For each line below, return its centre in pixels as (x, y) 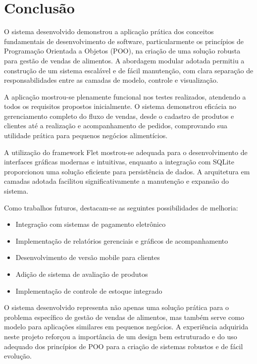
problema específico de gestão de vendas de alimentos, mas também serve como (124, 317)
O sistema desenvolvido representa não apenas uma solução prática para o (117, 307)
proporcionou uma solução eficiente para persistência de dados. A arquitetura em (127, 171)
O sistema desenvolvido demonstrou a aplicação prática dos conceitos (109, 31)
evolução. (18, 356)
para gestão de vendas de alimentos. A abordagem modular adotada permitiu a (124, 60)
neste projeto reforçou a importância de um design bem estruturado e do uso (121, 336)
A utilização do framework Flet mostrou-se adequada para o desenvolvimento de (126, 152)
